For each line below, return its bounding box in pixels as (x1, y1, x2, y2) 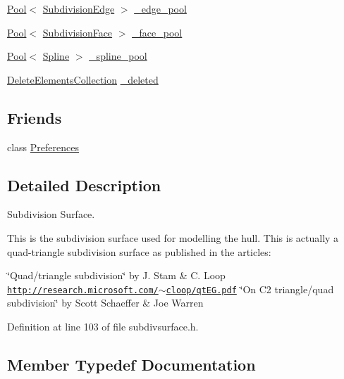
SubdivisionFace (42, 25, 113, 39)
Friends (7, 106, 62, 128)
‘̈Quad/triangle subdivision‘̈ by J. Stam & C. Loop (7, 268, 226, 283)
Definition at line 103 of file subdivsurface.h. (7, 319, 199, 333)
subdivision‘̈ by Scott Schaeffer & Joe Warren (7, 295, 204, 310)
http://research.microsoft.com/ (7, 285, 159, 295)
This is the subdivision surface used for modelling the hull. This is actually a (7, 230, 339, 245)
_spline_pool (89, 49, 147, 63)
